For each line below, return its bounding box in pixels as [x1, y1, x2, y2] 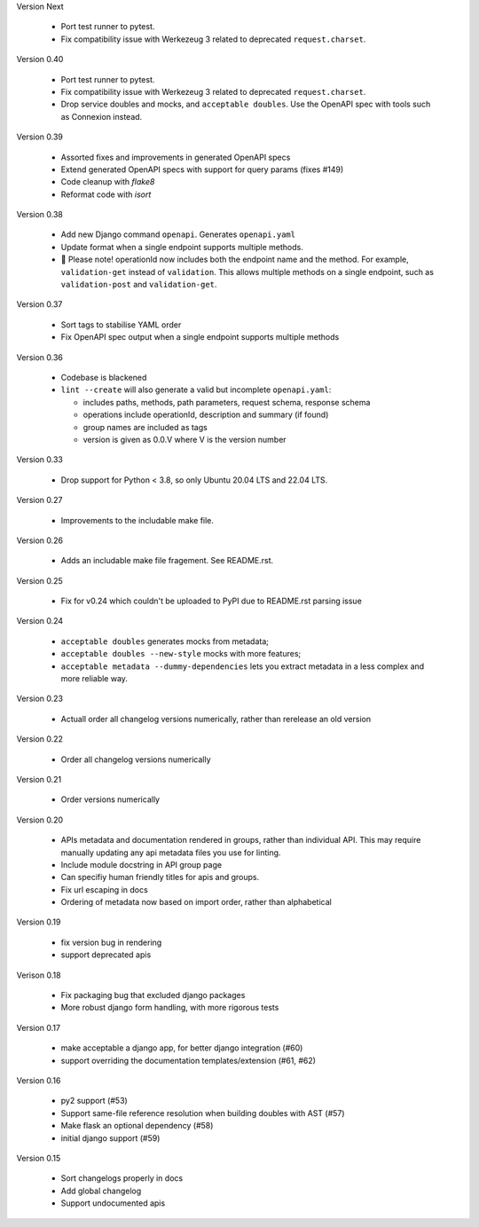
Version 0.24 [16, 616, 64, 626]
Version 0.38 [16, 209, 64, 220]
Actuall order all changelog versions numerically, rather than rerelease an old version [60, 713, 372, 724]
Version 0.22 [16, 734, 64, 744]
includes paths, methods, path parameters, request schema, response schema [82, 397, 371, 407]
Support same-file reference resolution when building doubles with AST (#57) [60, 1107, 345, 1118]
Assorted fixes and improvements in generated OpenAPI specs [60, 152, 291, 162]
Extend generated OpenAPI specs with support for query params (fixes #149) [60, 164, 344, 175]
